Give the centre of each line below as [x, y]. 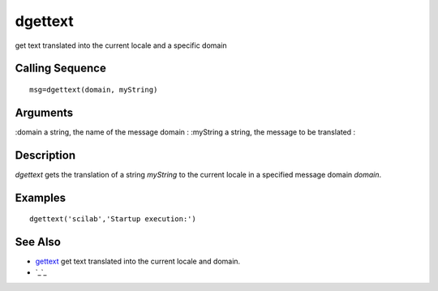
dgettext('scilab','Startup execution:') [113, 219]
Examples [41, 197]
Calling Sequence [61, 68]
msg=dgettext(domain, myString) [94, 90]
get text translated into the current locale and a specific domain [121, 45]
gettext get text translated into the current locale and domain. [138, 261]
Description [45, 155]
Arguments [44, 112]
